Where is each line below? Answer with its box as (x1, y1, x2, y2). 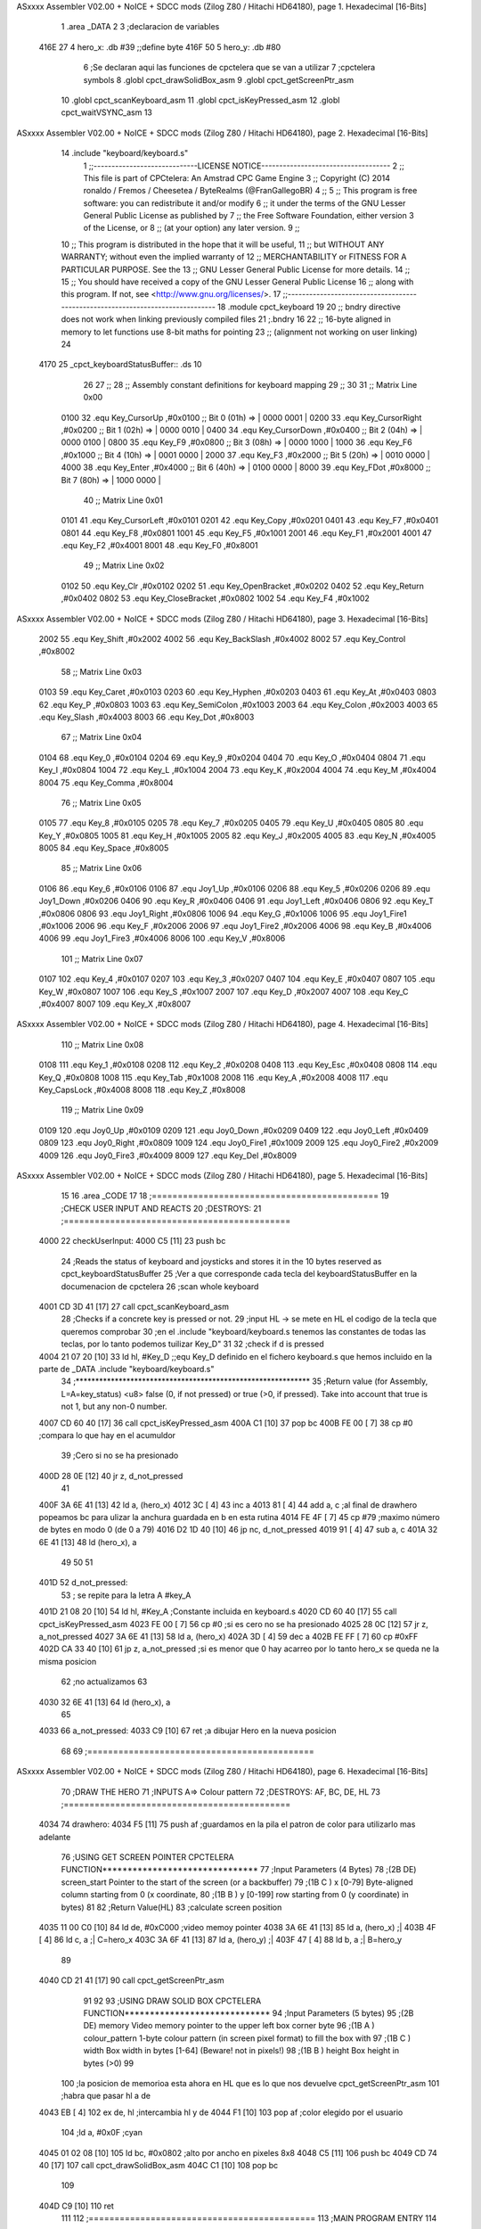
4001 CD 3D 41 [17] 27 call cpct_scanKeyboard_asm (38, 1302, 229, 1312)
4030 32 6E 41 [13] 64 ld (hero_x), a (38, 1697, 171, 1707)
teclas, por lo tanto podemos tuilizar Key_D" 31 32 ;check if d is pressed (61, 1338, 324, 1350)
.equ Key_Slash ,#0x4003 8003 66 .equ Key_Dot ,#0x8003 (38, 711, 255, 722)
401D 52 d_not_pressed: (38, 1577, 128, 1588)
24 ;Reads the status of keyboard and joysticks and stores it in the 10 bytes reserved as (61, 1255, 382, 1266)
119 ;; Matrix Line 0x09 (61, 1105, 144, 1115)
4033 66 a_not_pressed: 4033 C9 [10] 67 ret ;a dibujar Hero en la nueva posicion (38, 1725, 338, 1736)
